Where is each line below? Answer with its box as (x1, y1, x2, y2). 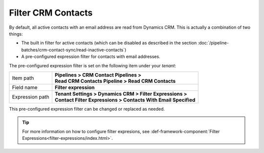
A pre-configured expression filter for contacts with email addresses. (21, 54, 161, 59)
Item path (12, 75, 34, 81)
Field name (12, 84, 38, 91)
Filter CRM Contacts (9, 7, 93, 18)
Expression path (12, 93, 49, 100)
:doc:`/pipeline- (198, 40, 229, 46)
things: (9, 31, 23, 37)
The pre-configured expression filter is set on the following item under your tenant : (9, 62, 176, 68)
